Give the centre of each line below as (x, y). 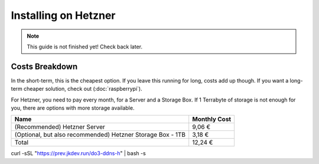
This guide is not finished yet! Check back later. (85, 47)
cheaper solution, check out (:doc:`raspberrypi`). (83, 89)
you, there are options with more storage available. (73, 108)
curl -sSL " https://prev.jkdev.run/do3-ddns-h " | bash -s (78, 153)
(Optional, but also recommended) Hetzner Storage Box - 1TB (100, 135)
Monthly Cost (212, 119)
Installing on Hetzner (63, 15)
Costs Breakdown (44, 66)
